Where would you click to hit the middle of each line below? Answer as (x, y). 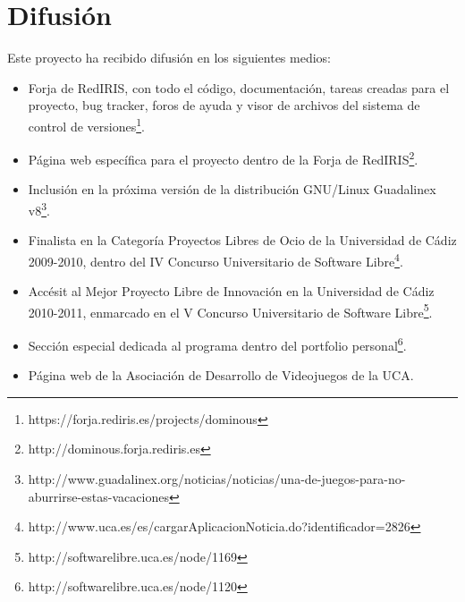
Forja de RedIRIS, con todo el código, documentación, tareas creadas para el (239, 87)
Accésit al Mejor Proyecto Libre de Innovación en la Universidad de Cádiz (231, 291)
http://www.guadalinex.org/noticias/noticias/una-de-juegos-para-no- (217, 478)
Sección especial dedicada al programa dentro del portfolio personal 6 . (217, 343)
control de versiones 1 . (86, 124)
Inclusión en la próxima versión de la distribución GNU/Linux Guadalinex (232, 189)
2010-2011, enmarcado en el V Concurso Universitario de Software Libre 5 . (230, 310)
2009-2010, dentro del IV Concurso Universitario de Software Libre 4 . (216, 259)
